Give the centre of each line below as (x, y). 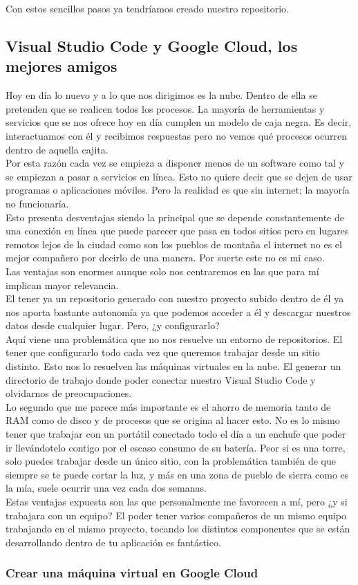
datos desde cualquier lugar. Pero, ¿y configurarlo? (113, 325)
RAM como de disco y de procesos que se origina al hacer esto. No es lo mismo (173, 420)
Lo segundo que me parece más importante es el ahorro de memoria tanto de (168, 406)
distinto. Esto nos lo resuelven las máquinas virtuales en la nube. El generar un (173, 366)
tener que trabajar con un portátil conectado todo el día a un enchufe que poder (176, 434)
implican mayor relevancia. (62, 285)
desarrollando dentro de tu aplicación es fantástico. (113, 542)
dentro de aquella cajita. (57, 149)
